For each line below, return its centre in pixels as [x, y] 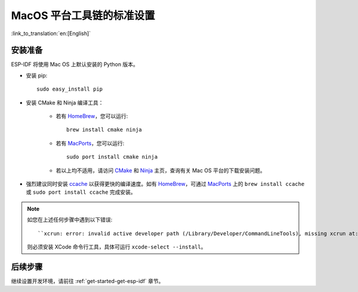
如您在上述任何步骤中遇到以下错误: [70, 220]
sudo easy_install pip [70, 89]
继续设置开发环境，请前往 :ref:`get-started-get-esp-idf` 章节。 [87, 281]
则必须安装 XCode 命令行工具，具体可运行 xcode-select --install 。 [117, 247]
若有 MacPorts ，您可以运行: [90, 143]
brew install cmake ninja [104, 130]
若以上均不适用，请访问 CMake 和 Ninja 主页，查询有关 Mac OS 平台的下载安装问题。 [161, 170]
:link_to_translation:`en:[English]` [51, 33]
